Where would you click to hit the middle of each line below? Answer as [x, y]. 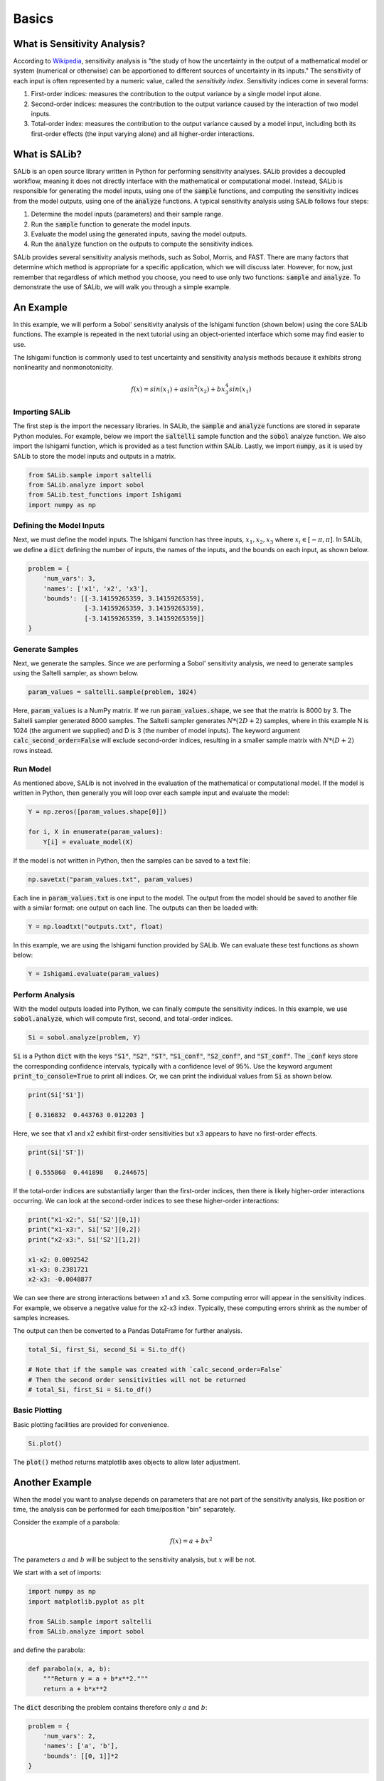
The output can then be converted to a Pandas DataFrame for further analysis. [128, 1331]
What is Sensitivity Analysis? [79, 44]
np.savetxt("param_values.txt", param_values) [111, 879]
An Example [40, 307]
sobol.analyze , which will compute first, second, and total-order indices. [123, 1019]
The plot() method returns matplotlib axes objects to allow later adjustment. [127, 1462]
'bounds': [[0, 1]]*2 [81, 1756]
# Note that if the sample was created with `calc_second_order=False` [156, 1370]
